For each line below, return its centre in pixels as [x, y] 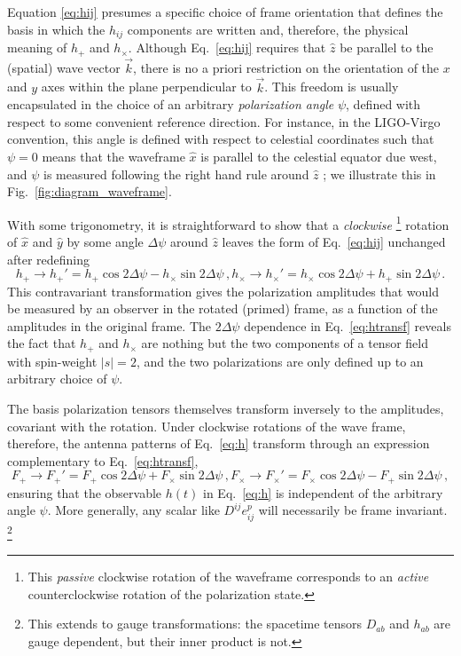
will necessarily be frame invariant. [353, 510]
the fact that [42, 343]
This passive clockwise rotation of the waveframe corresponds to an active [228, 577]
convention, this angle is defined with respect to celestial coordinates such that [221, 139]
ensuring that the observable [85, 492]
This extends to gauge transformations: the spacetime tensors [195, 624]
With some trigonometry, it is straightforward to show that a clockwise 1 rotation [228, 223]
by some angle [105, 241]
